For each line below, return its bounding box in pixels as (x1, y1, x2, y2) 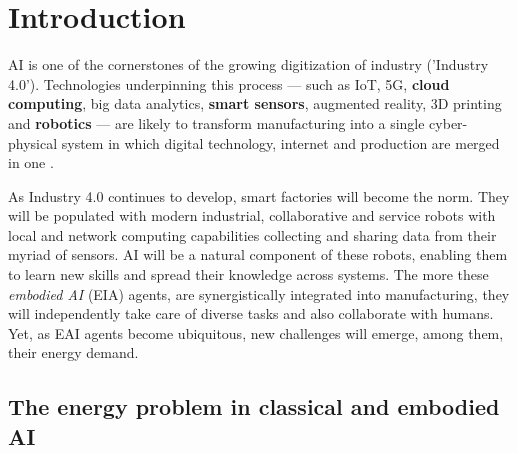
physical (8, 132, 58, 153)
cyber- (429, 112, 468, 133)
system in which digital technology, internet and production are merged (61, 132, 500, 153)
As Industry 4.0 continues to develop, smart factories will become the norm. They (8, 185, 510, 206)
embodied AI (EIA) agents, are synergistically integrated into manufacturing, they (8, 283, 510, 304)
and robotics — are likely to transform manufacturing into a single (8, 112, 425, 133)
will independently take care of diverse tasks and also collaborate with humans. (8, 303, 494, 324)
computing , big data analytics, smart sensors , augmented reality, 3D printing (8, 93, 502, 114)
